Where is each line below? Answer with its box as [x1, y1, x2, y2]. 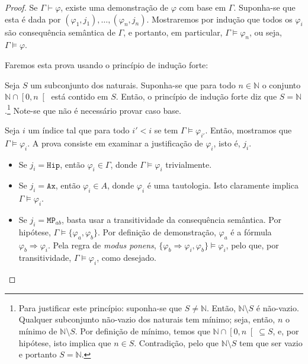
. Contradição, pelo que [134, 336, 219, 349]
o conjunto [262, 78, 301, 91]
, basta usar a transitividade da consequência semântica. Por [61, 213, 281, 225]
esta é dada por [5, 12, 61, 25]
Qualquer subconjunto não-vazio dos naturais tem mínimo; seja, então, [18, 313, 275, 325]
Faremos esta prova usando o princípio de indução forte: [5, 58, 208, 71]
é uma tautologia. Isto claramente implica [147, 179, 299, 191]
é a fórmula [230, 225, 272, 238]
